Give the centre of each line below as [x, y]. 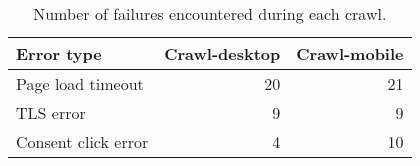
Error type [59, 53]
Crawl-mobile [350, 53]
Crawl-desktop [222, 53]
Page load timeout [80, 83]
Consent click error [82, 141]
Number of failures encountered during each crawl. [210, 13]
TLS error [51, 112]
